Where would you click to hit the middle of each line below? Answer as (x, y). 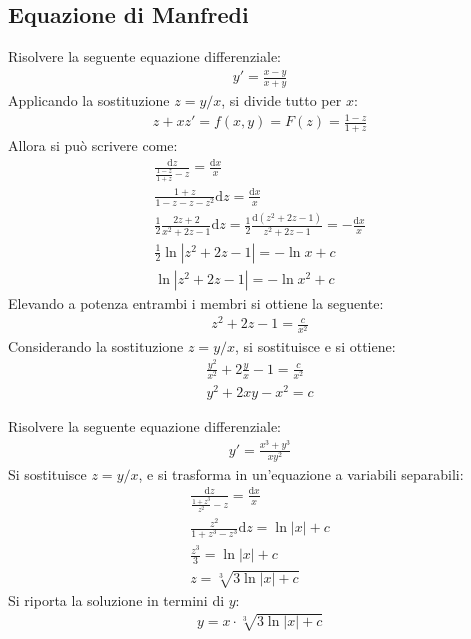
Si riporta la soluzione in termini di (116, 599)
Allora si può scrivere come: (93, 144)
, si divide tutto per (281, 99)
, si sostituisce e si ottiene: (315, 345)
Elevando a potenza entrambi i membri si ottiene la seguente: (196, 302)
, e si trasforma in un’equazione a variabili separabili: (301, 473)
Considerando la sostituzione (96, 345)
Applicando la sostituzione (89, 99)
